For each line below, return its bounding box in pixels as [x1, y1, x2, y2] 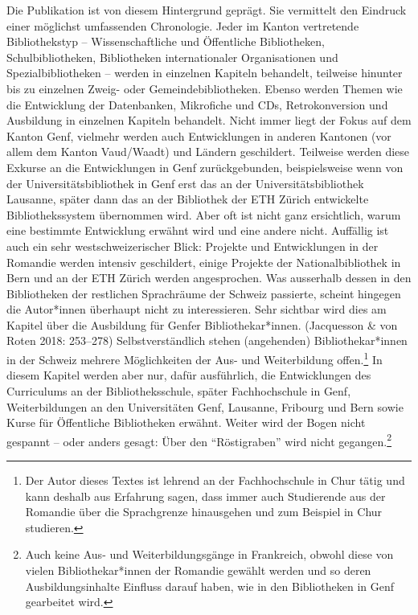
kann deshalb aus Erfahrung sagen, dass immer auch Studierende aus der [25, 487, 386, 504]
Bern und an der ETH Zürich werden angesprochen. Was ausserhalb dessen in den [6, 269, 412, 286]
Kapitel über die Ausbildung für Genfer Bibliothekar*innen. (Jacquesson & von [6, 316, 398, 333]
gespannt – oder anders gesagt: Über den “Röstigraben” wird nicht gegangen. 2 [6, 430, 392, 449]
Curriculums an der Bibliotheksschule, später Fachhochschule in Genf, [6, 382, 351, 399]
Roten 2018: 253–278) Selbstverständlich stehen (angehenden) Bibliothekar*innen [6, 332, 408, 349]
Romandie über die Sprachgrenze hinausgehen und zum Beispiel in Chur [25, 503, 383, 520]
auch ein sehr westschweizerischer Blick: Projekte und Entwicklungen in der [6, 237, 379, 254]
